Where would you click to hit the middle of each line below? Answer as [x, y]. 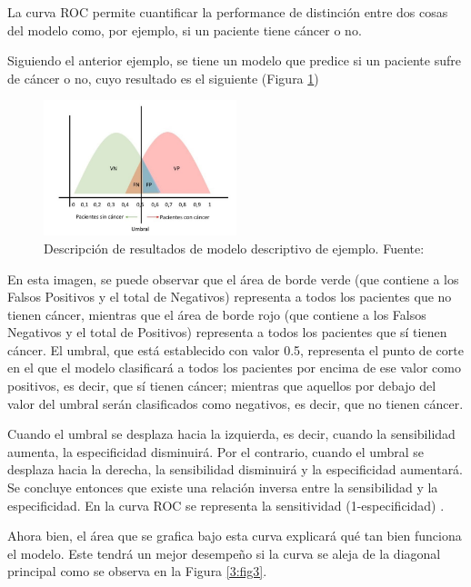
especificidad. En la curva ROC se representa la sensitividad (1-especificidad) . [226, 505]
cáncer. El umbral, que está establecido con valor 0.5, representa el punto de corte [235, 349]
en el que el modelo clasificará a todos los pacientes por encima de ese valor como [234, 368]
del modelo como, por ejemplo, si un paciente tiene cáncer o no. [185, 30]
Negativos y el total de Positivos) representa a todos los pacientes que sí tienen [227, 332]
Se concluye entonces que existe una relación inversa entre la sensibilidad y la [223, 488]
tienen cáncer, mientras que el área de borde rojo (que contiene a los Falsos [217, 314]
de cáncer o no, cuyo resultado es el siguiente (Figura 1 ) [163, 78]
